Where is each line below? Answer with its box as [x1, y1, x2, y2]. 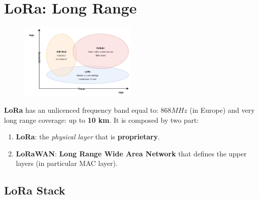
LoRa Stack [4, 182, 65, 198]
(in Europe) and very [189, 105, 255, 115]
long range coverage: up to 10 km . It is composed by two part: [4, 114, 199, 125]
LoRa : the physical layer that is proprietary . [16, 131, 160, 142]
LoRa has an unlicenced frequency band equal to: [4, 105, 158, 115]
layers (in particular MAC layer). [16, 158, 118, 168]
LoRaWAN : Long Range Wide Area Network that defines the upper [16, 148, 247, 158]
